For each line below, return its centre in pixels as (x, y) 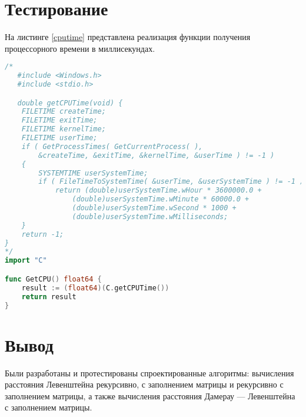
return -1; (43, 234)
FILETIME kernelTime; (64, 129)
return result (49, 297)
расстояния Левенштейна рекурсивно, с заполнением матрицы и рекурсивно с (144, 384)
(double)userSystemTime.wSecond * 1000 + (154, 208)
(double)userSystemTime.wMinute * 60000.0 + (161, 199)
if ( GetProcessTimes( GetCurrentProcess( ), (112, 146)
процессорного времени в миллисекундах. (80, 48)
